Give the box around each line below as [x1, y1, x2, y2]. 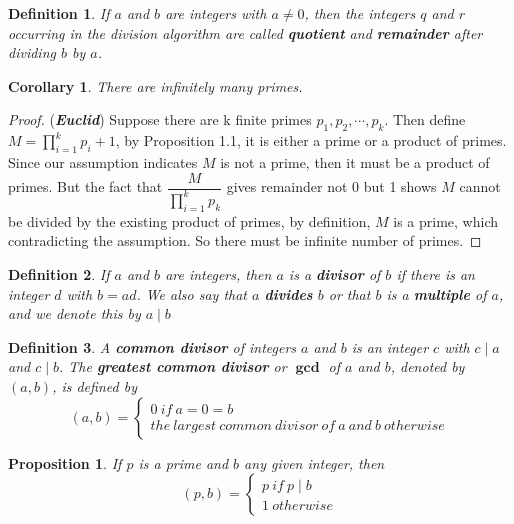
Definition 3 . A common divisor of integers [8, 336, 297, 357]
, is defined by [52, 375, 137, 396]
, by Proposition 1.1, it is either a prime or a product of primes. [115, 130, 507, 151]
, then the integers [304, 3, 416, 23]
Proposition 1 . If [8, 452, 122, 473]
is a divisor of [288, 263, 381, 284]
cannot [459, 176, 501, 197]
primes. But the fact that [8, 176, 163, 197]
